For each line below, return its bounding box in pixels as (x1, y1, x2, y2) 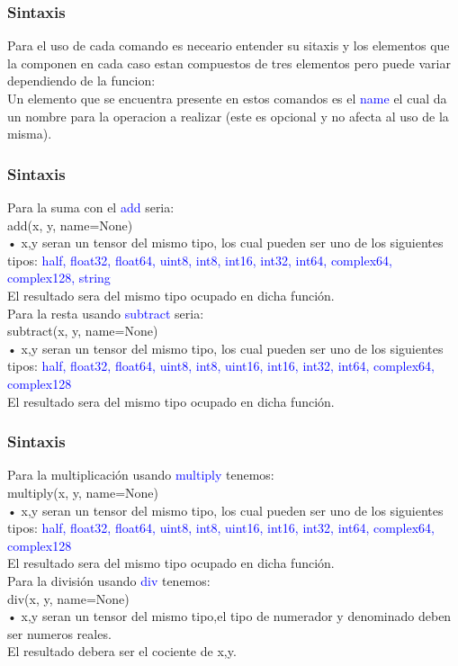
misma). (7, 124, 52, 143)
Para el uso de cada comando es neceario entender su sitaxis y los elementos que (7, 36, 450, 55)
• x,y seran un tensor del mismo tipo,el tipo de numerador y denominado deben (7, 607, 452, 625)
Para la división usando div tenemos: (7, 571, 211, 589)
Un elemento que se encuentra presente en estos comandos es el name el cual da (7, 89, 447, 107)
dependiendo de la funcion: (7, 71, 156, 90)
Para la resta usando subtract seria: (7, 303, 204, 322)
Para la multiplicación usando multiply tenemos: (7, 465, 274, 484)
